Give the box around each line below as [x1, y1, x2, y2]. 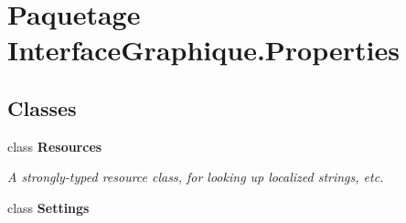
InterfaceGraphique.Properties [7, 31, 400, 69]
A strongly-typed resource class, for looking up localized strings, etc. [7, 167, 384, 186]
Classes [7, 93, 77, 122]
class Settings [7, 197, 90, 217]
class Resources [7, 136, 102, 155]
